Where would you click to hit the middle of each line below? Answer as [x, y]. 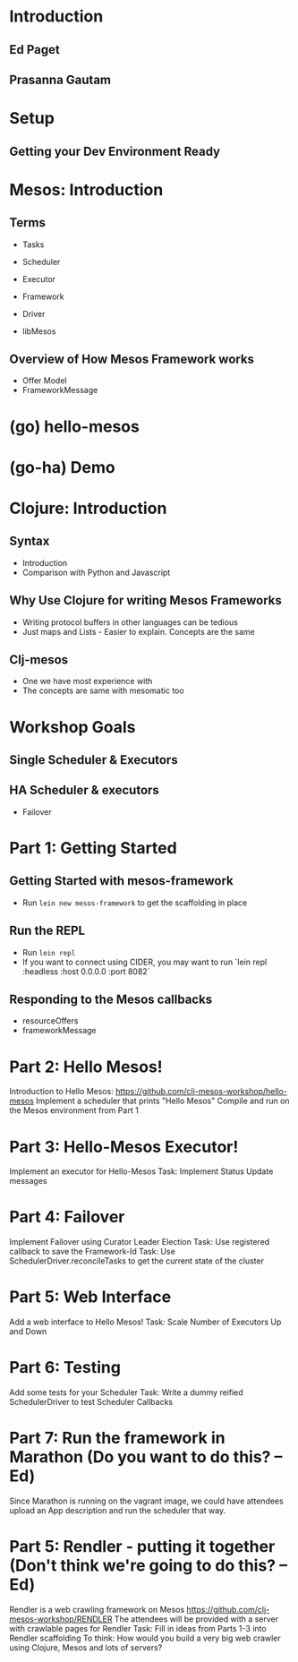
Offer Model [44, 381]
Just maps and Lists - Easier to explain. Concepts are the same [138, 631]
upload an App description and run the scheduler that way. [118, 1510]
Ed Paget [34, 50]
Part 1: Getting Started [93, 848]
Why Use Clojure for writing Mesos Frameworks [145, 600]
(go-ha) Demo [62, 467]
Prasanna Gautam [60, 79]
